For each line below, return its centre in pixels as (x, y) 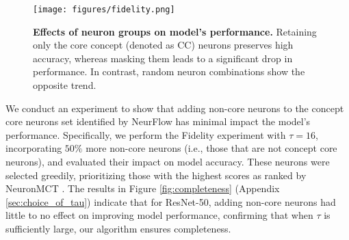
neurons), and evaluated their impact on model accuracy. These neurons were (168, 161)
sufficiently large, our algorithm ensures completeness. (118, 228)
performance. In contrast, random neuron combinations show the (169, 71)
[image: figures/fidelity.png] (104, 10)
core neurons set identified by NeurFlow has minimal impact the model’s (158, 121)
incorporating (34, 148)
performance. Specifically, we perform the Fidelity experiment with (146, 134)
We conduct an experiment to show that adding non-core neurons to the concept (175, 108)
